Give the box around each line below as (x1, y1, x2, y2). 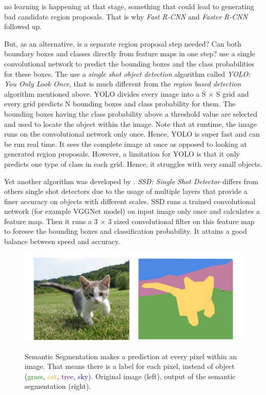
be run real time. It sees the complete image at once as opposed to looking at (4, 138, 247, 149)
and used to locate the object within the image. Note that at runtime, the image (4, 118, 257, 129)
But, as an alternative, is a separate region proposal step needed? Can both (4, 38, 241, 49)
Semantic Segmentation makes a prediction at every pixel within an (25, 350, 237, 361)
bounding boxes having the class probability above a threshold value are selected (4, 108, 258, 119)
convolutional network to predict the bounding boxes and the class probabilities (4, 58, 255, 69)
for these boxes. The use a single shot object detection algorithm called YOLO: (4, 68, 251, 79)
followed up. (4, 21, 42, 32)
